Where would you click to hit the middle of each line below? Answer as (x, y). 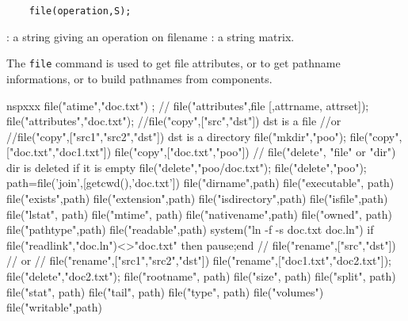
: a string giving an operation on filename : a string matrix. (151, 36)
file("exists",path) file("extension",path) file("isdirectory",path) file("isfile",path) (197, 199)
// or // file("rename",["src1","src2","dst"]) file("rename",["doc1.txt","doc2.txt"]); (199, 260)
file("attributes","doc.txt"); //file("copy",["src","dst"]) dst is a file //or (174, 121)
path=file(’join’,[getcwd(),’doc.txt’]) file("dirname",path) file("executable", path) (200, 183)
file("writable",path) (54, 307)
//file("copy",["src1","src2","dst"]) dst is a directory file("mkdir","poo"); (177, 136)
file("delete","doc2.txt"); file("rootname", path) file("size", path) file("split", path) (201, 276)
